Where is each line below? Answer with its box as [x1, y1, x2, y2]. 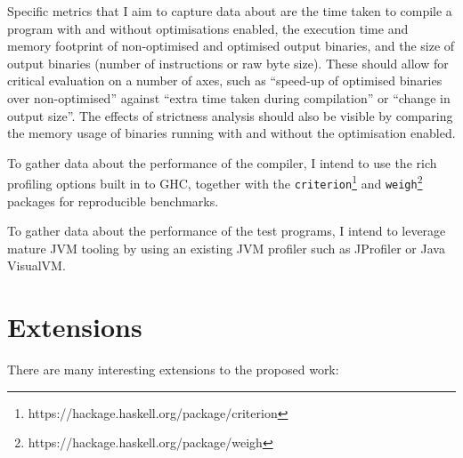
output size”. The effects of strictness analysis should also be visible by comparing [7, 106, 453, 125]
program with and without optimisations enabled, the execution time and [7, 19, 409, 37]
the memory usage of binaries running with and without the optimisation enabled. [7, 124, 456, 142]
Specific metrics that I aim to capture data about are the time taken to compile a [7, 2, 452, 20]
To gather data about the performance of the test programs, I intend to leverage [7, 221, 446, 240]
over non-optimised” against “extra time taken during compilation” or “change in [7, 88, 451, 107]
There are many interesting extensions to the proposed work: [7, 360, 339, 379]
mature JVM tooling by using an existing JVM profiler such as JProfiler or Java [7, 238, 445, 257]
